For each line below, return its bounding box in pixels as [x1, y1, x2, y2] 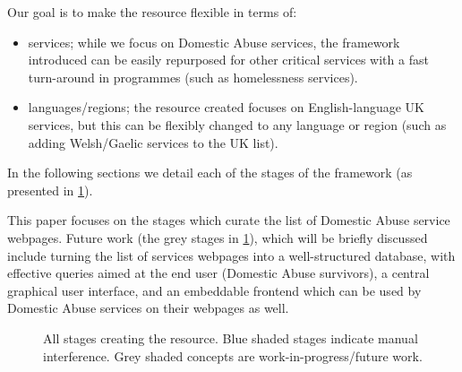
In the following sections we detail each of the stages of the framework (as [7, 163, 413, 182]
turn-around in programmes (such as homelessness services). [28, 67, 358, 86]
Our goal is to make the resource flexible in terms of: [7, 3, 297, 21]
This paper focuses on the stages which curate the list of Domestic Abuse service [7, 211, 450, 229]
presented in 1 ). [7, 180, 93, 199]
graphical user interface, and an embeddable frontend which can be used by [7, 281, 422, 299]
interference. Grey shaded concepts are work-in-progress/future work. [43, 346, 423, 365]
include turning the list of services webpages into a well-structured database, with [7, 246, 456, 264]
